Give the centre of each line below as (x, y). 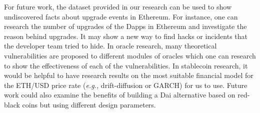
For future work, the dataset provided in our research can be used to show (118, 6)
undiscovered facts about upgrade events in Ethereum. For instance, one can (121, 16)
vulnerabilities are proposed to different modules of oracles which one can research (130, 55)
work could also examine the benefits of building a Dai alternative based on (120, 95)
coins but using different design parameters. (89, 104)
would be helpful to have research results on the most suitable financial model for (129, 75)
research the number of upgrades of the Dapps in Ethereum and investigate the (125, 26)
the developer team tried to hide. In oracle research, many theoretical (110, 46)
